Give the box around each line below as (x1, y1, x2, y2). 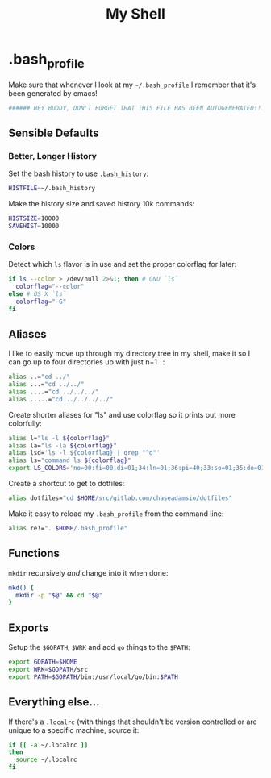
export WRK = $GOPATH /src (8, 665, 89, 673)
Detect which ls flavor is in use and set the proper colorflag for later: (8, 260, 237, 269)
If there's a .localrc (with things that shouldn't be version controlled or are (8, 717, 258, 726)
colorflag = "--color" (15, 282, 85, 290)
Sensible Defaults (8, 126, 99, 139)
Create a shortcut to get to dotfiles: (8, 479, 125, 489)
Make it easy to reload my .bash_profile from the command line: (8, 509, 224, 518)
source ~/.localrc (15, 755, 78, 764)
